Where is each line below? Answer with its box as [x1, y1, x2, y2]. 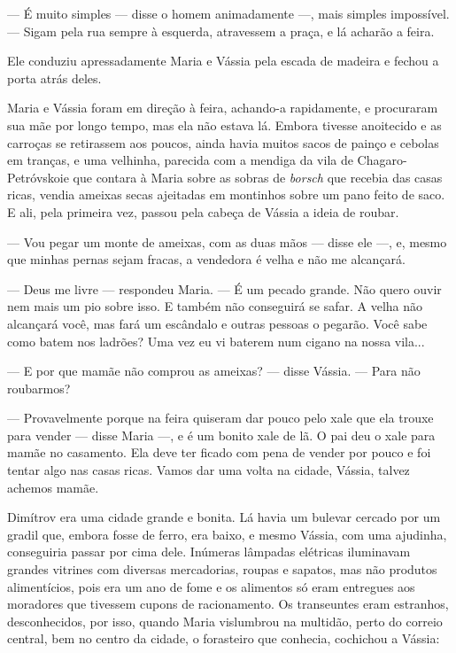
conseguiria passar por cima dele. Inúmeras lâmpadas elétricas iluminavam [7, 542, 411, 561]
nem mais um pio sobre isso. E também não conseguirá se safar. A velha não [7, 297, 423, 315]
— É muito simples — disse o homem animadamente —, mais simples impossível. [7, 4, 450, 22]
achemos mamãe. [7, 478, 99, 496]
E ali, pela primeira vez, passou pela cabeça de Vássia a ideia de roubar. [7, 202, 399, 221]
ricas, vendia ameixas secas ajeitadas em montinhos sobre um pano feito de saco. [7, 185, 445, 204]
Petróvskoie [7, 167, 69, 186]
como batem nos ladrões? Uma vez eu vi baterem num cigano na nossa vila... [7, 331, 425, 350]
